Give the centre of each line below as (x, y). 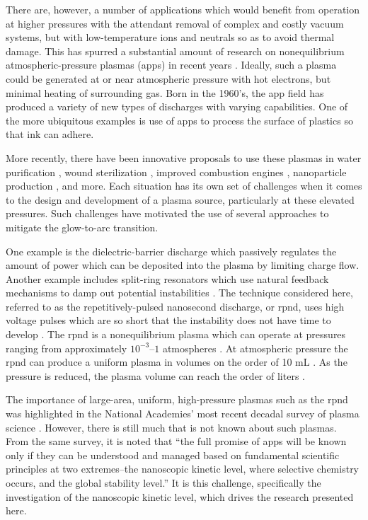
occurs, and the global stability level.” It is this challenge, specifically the (163, 483)
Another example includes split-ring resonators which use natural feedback (167, 278)
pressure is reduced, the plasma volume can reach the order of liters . (155, 375)
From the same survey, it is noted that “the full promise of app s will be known (176, 441)
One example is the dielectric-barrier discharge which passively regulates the (171, 251)
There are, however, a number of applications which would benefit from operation (183, 9)
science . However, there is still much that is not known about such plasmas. (171, 427)
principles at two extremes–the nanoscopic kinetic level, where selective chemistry (183, 469)
